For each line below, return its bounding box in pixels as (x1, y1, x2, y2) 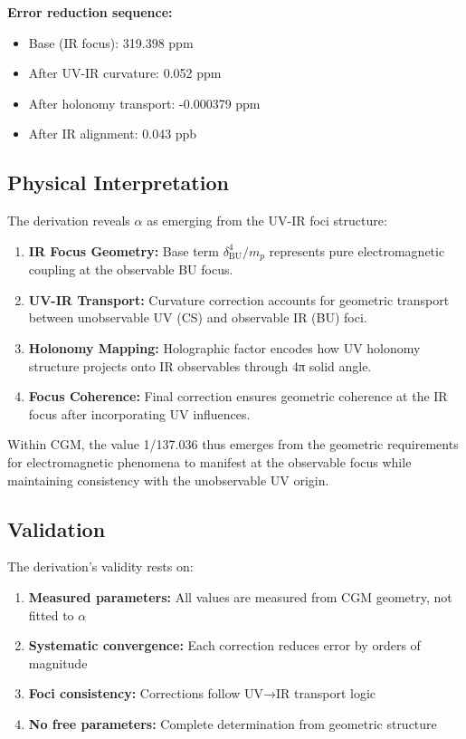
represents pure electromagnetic (269, 241, 445, 260)
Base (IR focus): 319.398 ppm (28, 33, 194, 52)
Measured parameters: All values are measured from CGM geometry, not (28, 587, 452, 606)
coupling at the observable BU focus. (28, 260, 233, 279)
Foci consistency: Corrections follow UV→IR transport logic (28, 684, 376, 703)
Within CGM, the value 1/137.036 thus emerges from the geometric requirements (7, 435, 459, 454)
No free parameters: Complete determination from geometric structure (28, 714, 437, 733)
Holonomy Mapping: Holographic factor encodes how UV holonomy (28, 339, 421, 357)
